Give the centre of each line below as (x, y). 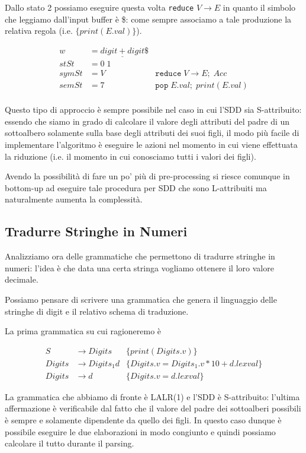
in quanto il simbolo (259, 7)
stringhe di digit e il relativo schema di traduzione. (97, 311)
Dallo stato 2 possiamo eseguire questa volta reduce (99, 7)
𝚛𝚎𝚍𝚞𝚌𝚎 (168, 74)
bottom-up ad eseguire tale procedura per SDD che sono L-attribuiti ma (136, 187)
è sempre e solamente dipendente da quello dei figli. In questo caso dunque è (143, 420)
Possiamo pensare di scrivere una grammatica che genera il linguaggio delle (141, 299)
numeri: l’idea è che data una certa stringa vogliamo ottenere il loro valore (139, 267)
